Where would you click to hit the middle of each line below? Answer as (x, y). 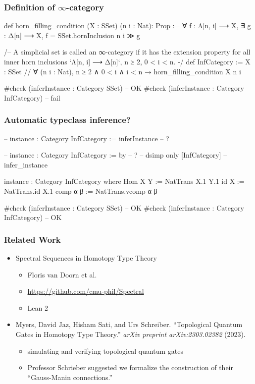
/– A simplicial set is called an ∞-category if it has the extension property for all (127, 52)
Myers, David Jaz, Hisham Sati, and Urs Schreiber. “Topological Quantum (129, 324)
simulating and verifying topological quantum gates (105, 351)
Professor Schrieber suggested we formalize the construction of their (130, 367)
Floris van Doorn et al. (62, 274)
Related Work (32, 239)
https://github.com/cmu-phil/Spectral (86, 291)
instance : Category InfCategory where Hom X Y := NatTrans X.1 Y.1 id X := (124, 181)
